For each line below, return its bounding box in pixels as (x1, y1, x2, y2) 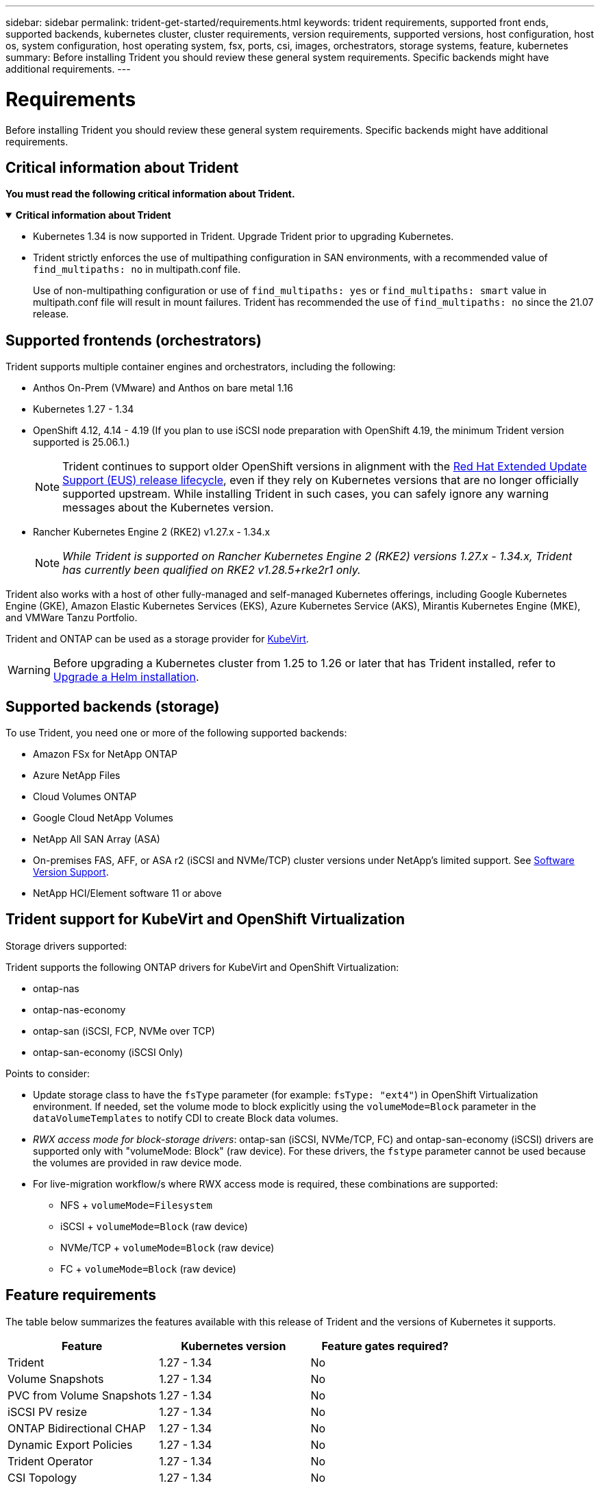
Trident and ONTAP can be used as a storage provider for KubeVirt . (5, 633, 309, 645)
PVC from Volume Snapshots (8, 1388, 157, 1402)
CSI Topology (8, 1470, 77, 1485)
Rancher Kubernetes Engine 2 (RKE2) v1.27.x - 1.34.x (33, 526, 271, 538)
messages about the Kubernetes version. (62, 501, 274, 515)
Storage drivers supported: (5, 939, 127, 952)
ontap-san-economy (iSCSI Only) (33, 1046, 184, 1058)
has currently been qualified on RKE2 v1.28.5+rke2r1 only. (62, 563, 361, 577)
